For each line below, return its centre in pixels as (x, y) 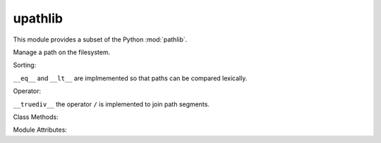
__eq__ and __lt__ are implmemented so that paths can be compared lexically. (130, 78)
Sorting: (25, 65)
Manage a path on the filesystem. (62, 52)
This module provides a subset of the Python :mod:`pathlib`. (100, 39)
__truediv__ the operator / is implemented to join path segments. (111, 104)
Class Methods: (36, 117)
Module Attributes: (40, 130)
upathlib (38, 18)
